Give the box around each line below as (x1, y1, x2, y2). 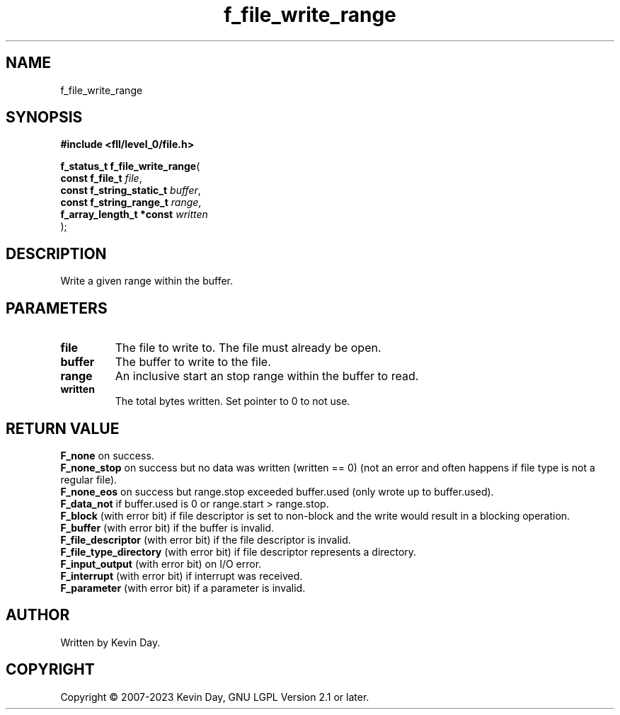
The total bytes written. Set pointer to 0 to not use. (115, 395, 350, 408)
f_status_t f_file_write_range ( (60, 160, 200, 173)
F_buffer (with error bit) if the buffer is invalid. (60, 521, 275, 534)
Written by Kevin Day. (60, 636, 161, 648)
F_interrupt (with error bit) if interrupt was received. (60, 569, 303, 582)
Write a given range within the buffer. (60, 275, 233, 287)
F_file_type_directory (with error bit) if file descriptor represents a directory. (60, 545, 417, 558)
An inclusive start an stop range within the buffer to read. (115, 369, 419, 384)
